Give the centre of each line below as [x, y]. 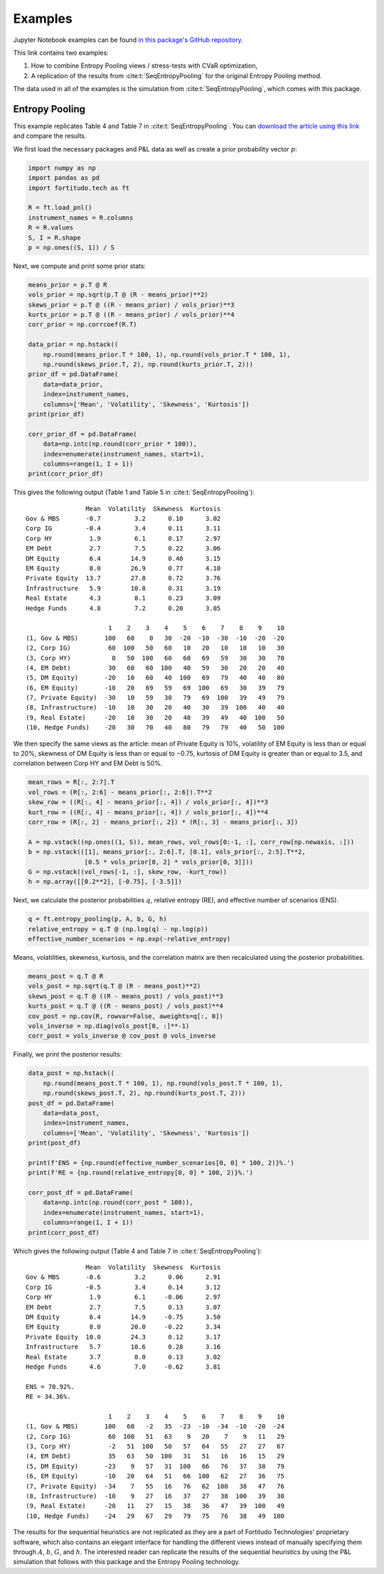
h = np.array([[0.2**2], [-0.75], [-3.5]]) [105, 882]
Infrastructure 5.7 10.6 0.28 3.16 [123, 1347]
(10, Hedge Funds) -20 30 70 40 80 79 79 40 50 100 [155, 728]
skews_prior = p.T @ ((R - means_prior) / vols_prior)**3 [131, 305]
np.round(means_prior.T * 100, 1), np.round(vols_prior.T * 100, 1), [167, 354]
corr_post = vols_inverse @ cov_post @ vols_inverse [122, 1036]
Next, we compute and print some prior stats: [79, 266]
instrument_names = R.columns [81, 218]
